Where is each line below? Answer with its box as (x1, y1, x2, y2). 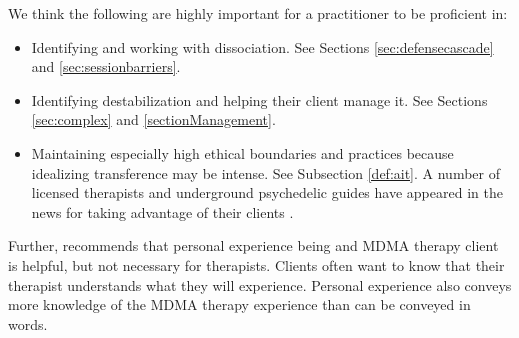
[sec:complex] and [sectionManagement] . (31, 109, 276, 130)
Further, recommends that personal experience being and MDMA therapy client (8, 235, 499, 256)
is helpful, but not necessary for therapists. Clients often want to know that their (8, 254, 505, 275)
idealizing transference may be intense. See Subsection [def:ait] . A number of (31, 162, 501, 183)
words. (8, 313, 48, 334)
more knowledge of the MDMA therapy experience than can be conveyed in (8, 294, 471, 315)
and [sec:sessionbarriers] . (31, 56, 181, 77)
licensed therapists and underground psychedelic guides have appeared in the (31, 182, 503, 203)
